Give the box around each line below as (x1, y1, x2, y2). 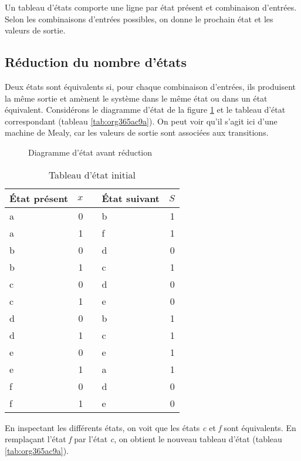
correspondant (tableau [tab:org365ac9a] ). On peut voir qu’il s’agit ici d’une (5, 115, 278, 127)
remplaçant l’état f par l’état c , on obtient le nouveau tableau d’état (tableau (5, 433, 282, 445)
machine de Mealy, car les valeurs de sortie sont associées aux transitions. (5, 126, 269, 139)
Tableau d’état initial (48, 167, 136, 181)
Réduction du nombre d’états (5, 53, 187, 71)
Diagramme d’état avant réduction (28, 146, 153, 158)
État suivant (102, 191, 160, 205)
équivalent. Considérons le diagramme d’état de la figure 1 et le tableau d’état (5, 103, 286, 116)
